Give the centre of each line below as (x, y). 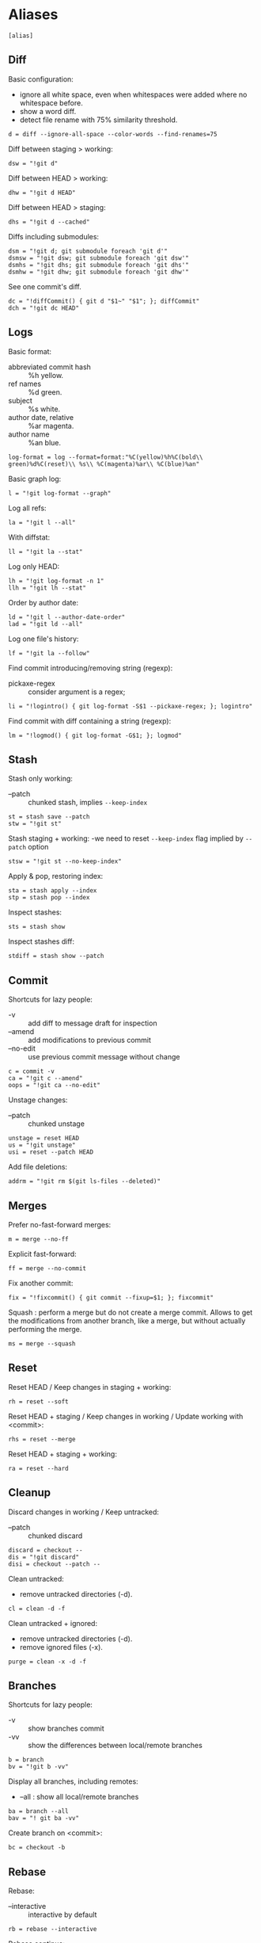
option (38, 847)
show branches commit (66, 1728)
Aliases (33, 15)
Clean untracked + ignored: (53, 1623)
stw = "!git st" (35, 824)
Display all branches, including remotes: (73, 1781)
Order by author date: (43, 602)
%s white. (44, 409)
